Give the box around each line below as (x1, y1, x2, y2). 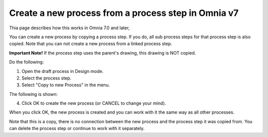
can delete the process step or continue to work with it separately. (9, 126, 145, 132)
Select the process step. (21, 75, 71, 81)
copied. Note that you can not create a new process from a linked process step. (9, 41, 172, 47)
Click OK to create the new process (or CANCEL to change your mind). (21, 100, 166, 106)
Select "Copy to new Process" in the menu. (21, 82, 110, 88)
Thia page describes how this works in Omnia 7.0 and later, (9, 25, 130, 31)
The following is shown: (9, 91, 58, 97)
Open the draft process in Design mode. (21, 68, 104, 74)
